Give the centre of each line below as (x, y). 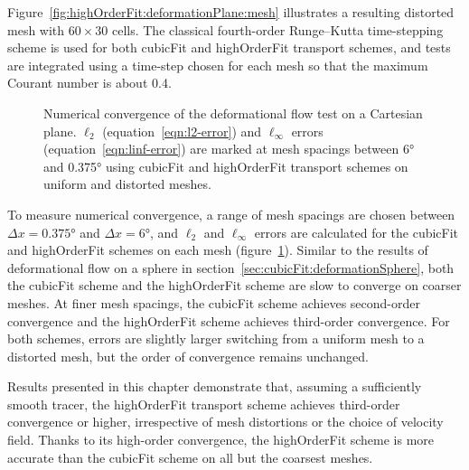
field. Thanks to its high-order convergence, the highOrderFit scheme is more (221, 440)
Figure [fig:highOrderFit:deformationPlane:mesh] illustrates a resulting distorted (231, 12)
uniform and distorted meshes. (127, 184)
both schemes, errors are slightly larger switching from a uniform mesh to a (216, 338)
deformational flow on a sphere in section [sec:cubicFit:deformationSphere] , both (231, 267)
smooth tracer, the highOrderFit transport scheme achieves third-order (204, 404)
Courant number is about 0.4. (89, 83)
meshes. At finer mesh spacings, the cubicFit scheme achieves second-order (214, 302)
